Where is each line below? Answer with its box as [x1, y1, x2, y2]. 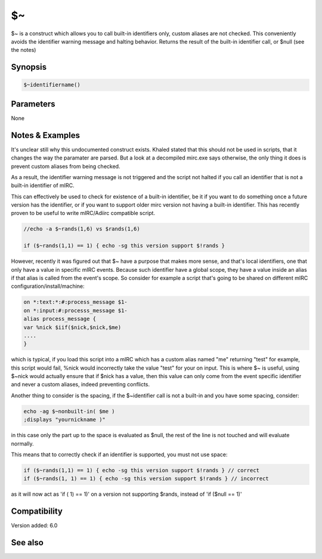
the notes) [11, 47, 36, 54]
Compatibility [11, 506, 63, 517]
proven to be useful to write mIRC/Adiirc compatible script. [11, 210, 155, 217]
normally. [11, 440, 34, 447]
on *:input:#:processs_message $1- [23, 307, 128, 314]
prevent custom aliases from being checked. [11, 162, 120, 170]
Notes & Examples [11, 130, 80, 140]
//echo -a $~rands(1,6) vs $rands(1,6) [23, 226, 140, 232]
